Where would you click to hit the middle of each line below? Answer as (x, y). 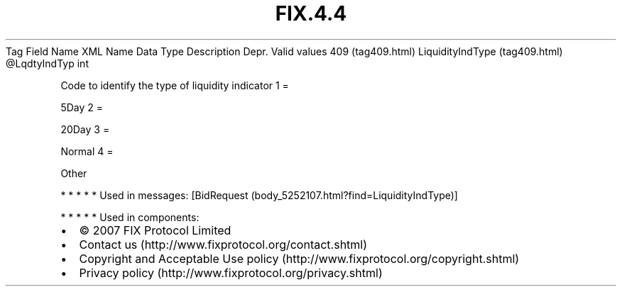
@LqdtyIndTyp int (47, 63)
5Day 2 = (82, 107)
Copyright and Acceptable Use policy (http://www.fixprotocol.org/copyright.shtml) (299, 258)
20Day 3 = (85, 129)
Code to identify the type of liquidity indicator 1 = (175, 85)
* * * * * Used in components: (130, 217)
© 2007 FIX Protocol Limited (155, 230)
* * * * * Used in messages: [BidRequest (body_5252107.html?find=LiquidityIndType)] (259, 195)
